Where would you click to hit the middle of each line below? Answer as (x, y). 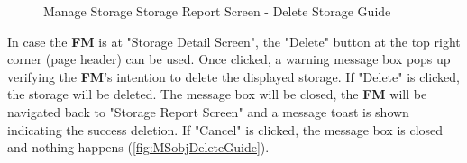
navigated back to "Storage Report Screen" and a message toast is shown (208, 111)
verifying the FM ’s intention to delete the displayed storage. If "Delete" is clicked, (233, 76)
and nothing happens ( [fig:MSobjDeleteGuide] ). (138, 147)
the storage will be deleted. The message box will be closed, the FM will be (217, 94)
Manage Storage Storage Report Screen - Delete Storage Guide (217, 11)
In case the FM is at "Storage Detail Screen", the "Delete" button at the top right (234, 41)
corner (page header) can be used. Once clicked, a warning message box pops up (229, 59)
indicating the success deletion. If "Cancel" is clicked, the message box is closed (225, 129)
